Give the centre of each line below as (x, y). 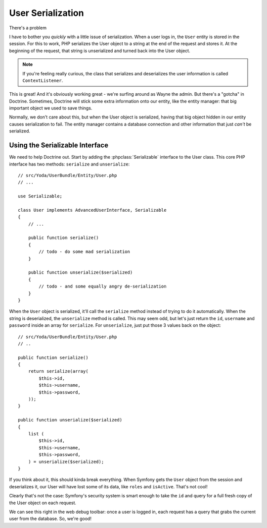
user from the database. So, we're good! (50, 519)
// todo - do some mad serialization (85, 252)
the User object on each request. (43, 503)
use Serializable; (40, 196)
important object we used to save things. (51, 108)
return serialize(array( (58, 371)
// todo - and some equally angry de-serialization (103, 287)
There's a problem (28, 28)
